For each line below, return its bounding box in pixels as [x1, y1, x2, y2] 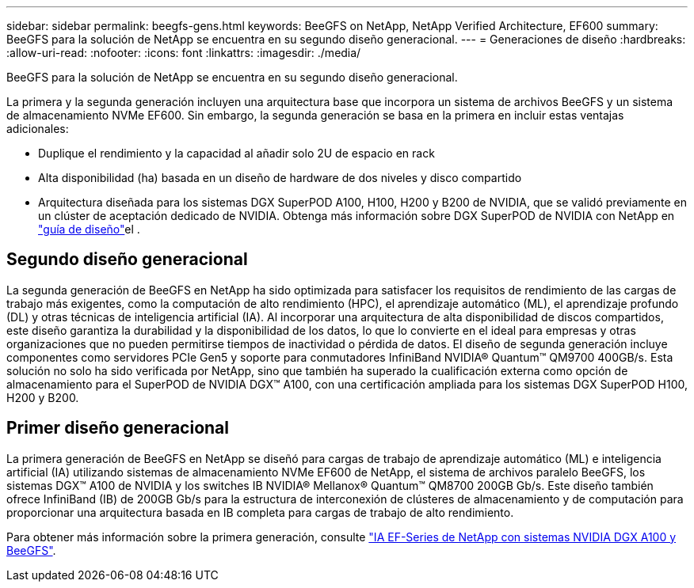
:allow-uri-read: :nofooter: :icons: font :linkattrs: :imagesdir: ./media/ [6, 46, 361, 59]
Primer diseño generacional [6, 418, 229, 438]
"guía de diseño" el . [38, 222, 140, 236]
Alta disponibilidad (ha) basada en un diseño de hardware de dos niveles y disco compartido [38, 171, 522, 184]
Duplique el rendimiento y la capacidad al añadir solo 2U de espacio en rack [38, 146, 435, 160]
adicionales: [6, 122, 69, 135]
